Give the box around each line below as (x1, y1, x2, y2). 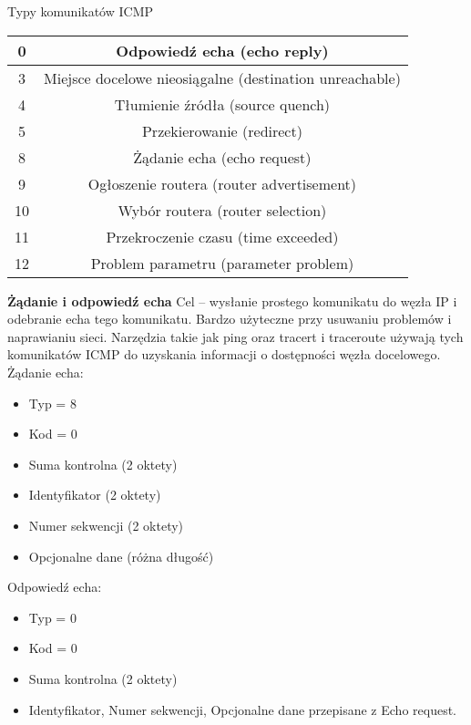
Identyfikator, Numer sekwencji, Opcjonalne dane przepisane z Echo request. (28, 699, 456, 719)
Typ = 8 (28, 393, 77, 412)
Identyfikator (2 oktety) (28, 485, 161, 504)
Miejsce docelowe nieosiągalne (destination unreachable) (44, 67, 401, 88)
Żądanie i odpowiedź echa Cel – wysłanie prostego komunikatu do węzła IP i (7, 291, 457, 310)
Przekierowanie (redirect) (141, 119, 302, 141)
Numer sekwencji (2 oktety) (28, 515, 184, 534)
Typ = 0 (28, 607, 77, 627)
